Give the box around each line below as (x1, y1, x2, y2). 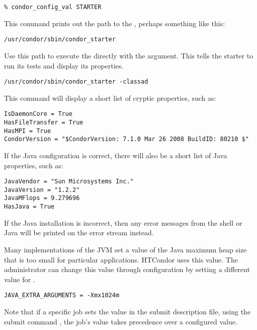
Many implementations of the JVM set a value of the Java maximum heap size (4, 244, 247, 254)
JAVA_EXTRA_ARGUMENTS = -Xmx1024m (4, 292, 120, 299)
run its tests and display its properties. (4, 60, 124, 71)
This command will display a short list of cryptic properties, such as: (4, 92, 216, 103)
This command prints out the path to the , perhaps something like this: (4, 18, 225, 28)
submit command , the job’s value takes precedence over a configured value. (4, 316, 237, 326)
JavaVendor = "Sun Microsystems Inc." (4, 178, 134, 185)
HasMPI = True (4, 127, 51, 135)
